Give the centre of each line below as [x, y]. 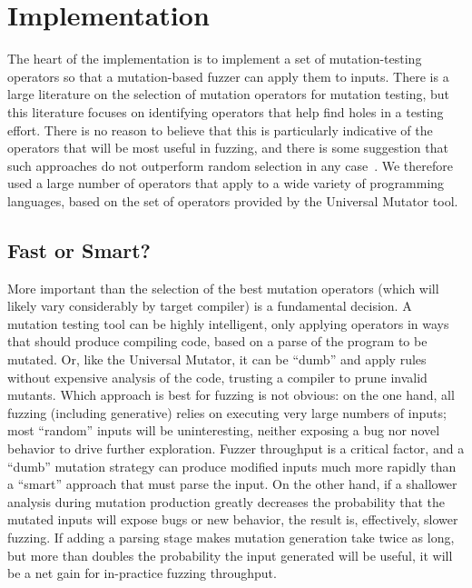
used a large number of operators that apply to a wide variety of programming [226, 183]
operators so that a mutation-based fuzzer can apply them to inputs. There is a [228, 76]
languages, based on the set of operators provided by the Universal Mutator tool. [233, 200]
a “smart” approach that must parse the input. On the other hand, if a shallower [232, 484]
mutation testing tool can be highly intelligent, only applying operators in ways [228, 323]
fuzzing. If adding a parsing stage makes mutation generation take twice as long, [231, 537]
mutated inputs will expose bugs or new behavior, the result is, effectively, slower [233, 519]
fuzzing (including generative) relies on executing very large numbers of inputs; [227, 412]
